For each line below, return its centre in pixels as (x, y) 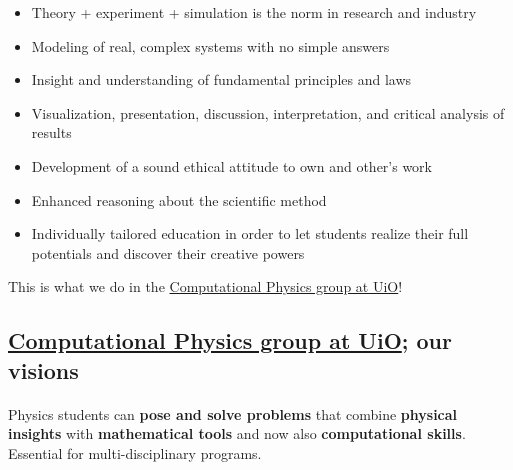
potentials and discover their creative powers (168, 252)
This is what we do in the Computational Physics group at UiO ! (205, 286)
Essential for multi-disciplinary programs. (135, 452)
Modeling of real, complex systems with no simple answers (210, 45)
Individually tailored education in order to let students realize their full (250, 233)
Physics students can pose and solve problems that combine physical (233, 413)
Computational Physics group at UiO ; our (230, 340)
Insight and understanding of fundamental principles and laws (221, 79)
